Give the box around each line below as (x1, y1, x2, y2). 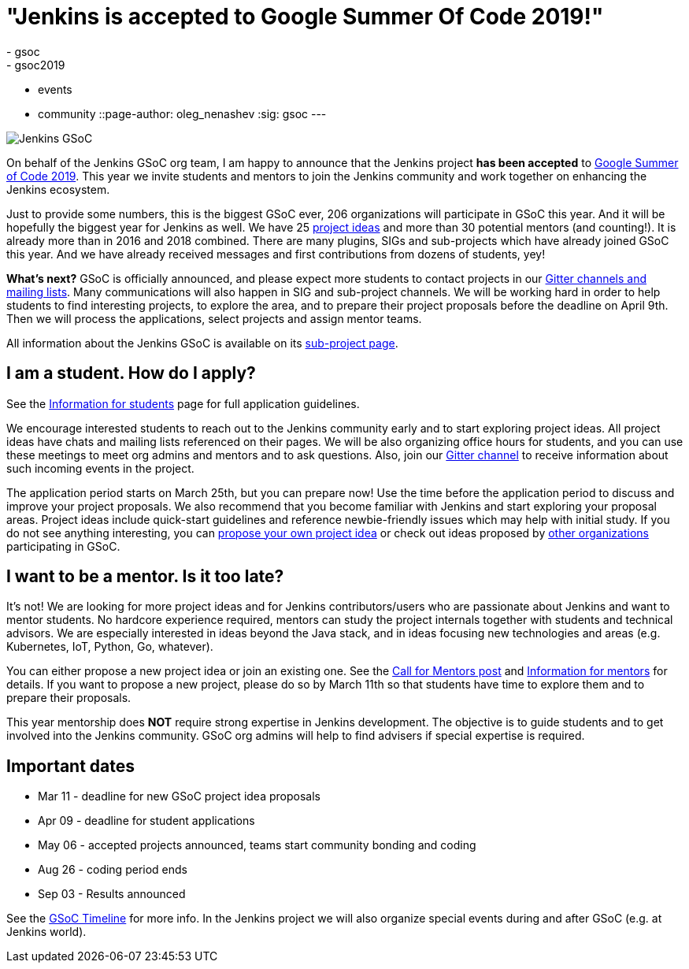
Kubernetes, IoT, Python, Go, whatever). (6, 640, 213, 654)
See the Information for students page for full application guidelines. (6, 396, 360, 410)
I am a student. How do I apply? (6, 363, 256, 384)
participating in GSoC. (6, 539, 120, 553)
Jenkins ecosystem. (6, 182, 110, 196)
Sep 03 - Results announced (38, 887, 186, 901)
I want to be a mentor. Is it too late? (6, 566, 284, 587)
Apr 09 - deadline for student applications (38, 814, 255, 828)
